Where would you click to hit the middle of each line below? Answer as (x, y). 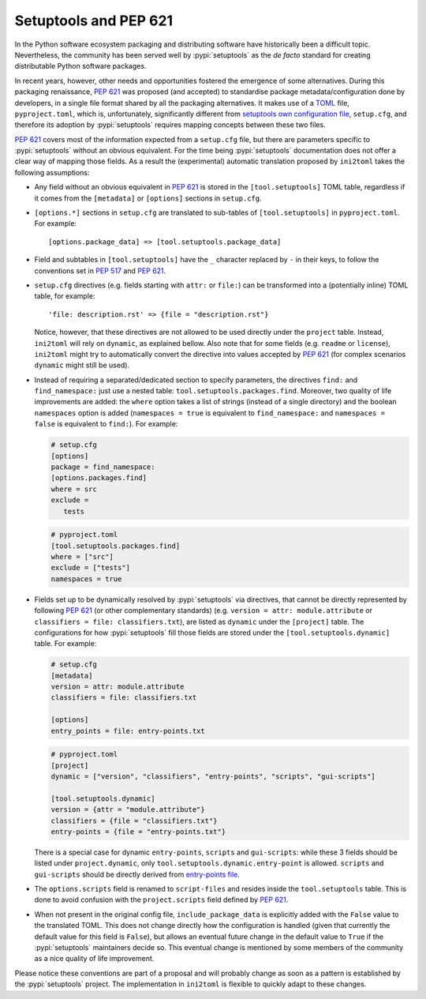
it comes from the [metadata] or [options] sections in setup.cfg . (148, 198)
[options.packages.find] (99, 478)
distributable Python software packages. (80, 66)
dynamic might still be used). (82, 365)
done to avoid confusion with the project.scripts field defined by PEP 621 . (161, 899)
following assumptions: (52, 172)
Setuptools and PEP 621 (94, 21)
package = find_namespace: (103, 467)
